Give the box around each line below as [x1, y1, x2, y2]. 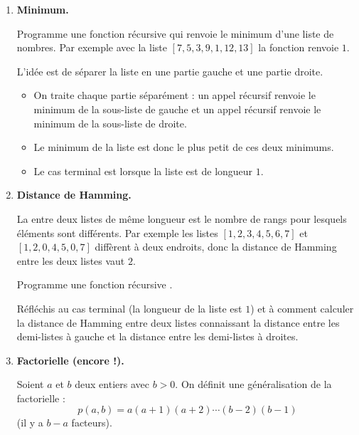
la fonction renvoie [258, 40, 339, 55]
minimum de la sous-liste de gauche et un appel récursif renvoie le [33, 101, 321, 116]
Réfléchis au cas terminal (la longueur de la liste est [16, 300, 242, 315]
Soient [16, 377, 44, 392]
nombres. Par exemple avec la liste [16, 40, 167, 55]
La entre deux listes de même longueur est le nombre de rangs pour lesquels [16, 211, 347, 226]
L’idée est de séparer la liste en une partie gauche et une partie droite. [16, 63, 323, 78]
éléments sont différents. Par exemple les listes [16, 225, 218, 240]
